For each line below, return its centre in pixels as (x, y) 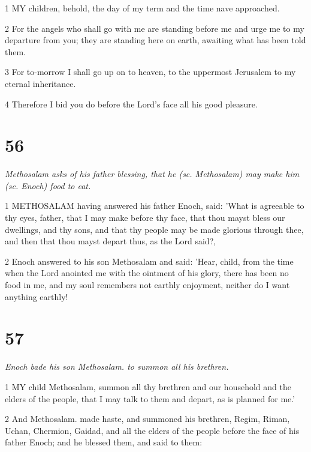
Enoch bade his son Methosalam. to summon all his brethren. (117, 366)
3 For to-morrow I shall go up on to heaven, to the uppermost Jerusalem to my (150, 72)
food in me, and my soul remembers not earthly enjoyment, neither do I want (147, 285)
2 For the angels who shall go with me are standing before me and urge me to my (155, 28)
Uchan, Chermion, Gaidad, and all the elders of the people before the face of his (152, 430)
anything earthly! (37, 296)
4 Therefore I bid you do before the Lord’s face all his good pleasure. (131, 104)
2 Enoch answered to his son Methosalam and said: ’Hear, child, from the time (149, 261)
